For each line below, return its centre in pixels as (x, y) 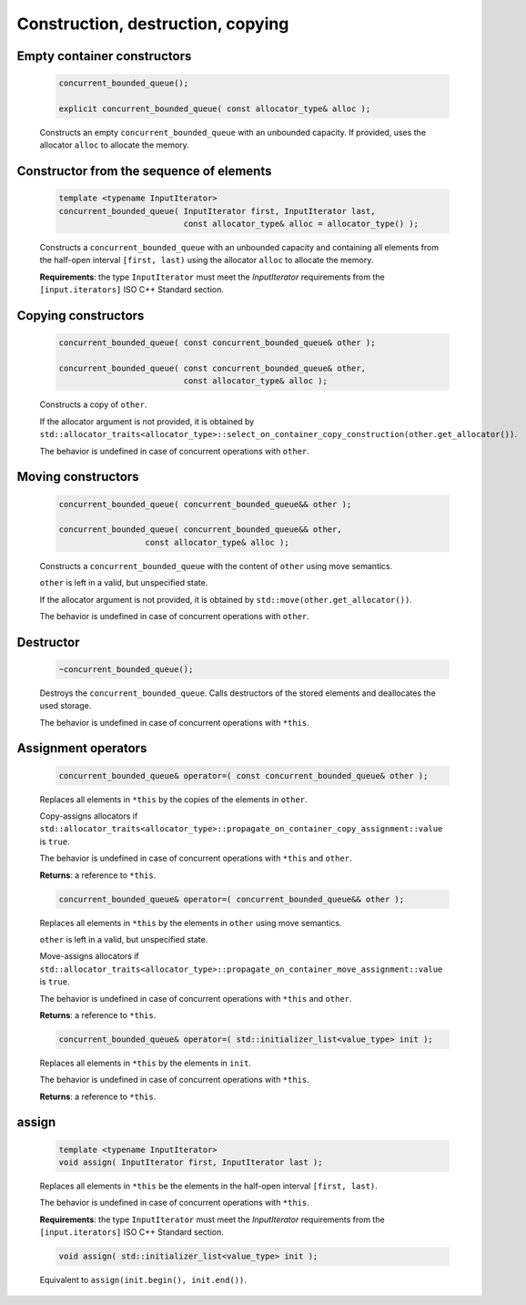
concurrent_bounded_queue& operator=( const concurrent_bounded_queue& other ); (243, 775)
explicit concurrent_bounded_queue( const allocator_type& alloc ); (215, 108)
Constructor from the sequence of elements (144, 172)
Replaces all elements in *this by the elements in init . (146, 1063)
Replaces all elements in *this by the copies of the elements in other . (174, 799)
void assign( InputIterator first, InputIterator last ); (191, 1162)
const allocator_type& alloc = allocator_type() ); (301, 224)
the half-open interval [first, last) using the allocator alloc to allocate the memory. (207, 260)
